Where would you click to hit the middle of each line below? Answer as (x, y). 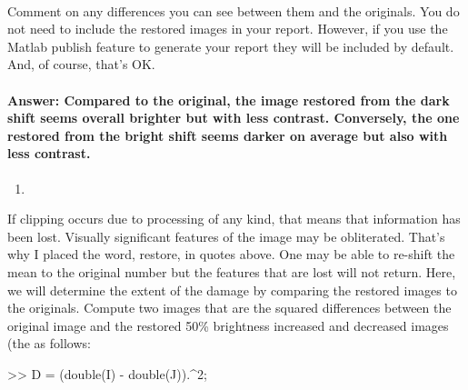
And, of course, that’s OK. (81, 64)
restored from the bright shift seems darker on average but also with (228, 135)
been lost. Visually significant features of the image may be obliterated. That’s (226, 236)
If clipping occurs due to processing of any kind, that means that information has (234, 219)
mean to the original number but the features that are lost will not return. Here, (232, 271)
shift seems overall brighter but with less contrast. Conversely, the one (234, 118)
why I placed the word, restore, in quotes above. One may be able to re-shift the (231, 254)
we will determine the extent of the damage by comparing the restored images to (232, 290)
